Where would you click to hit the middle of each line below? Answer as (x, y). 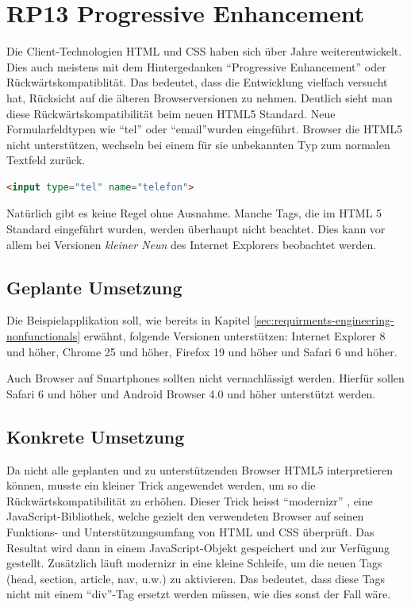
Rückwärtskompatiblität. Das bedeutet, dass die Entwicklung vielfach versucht (197, 82)
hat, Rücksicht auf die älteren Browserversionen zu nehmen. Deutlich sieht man (200, 97)
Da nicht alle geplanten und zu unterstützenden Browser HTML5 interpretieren (200, 469)
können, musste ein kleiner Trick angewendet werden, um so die (161, 485)
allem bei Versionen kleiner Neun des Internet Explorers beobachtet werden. (192, 244)
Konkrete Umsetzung (96, 436)
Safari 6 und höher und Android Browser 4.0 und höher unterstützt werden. (191, 393)
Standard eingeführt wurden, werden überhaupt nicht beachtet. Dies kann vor (196, 229)
